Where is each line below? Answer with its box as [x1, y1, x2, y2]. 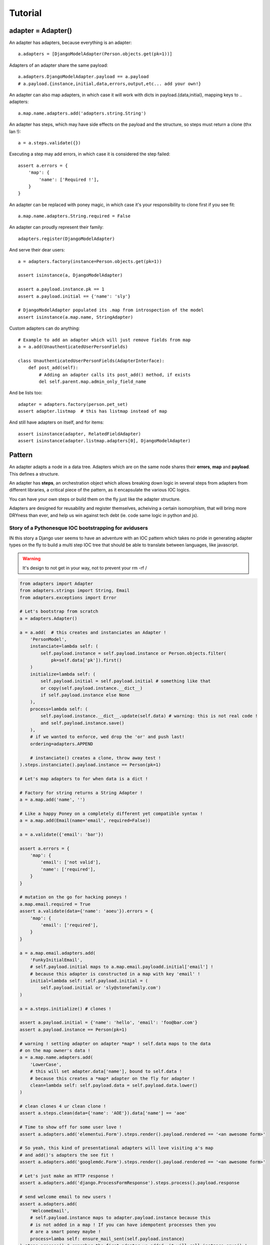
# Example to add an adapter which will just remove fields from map [18, 337, 191, 343]
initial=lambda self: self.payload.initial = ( [30, 978, 148, 984]
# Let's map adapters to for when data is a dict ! [19, 776, 148, 781]
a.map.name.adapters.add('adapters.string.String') [18, 110, 146, 116]
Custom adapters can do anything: [9, 325, 80, 331]
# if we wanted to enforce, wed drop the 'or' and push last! [30, 734, 185, 740]
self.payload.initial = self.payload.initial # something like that [40, 678, 211, 684]
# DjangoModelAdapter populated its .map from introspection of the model [18, 307, 204, 313]
